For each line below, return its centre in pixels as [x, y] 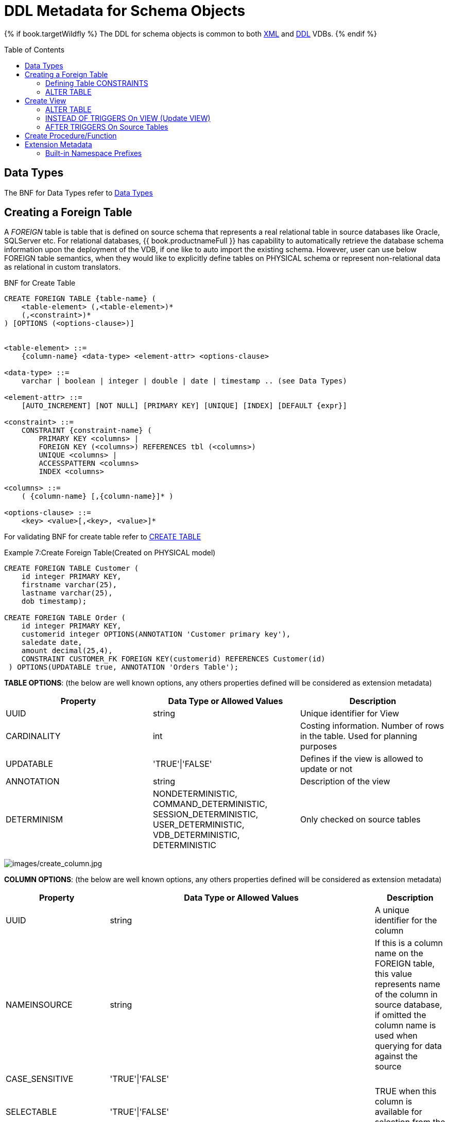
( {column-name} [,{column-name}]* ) [97, 496]
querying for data [408, 1046]
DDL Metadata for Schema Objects [125, 11]
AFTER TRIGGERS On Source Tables [107, 127]
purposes [318, 747]
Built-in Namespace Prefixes [94, 153]
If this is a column [409, 943]
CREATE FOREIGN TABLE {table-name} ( [80, 299]
